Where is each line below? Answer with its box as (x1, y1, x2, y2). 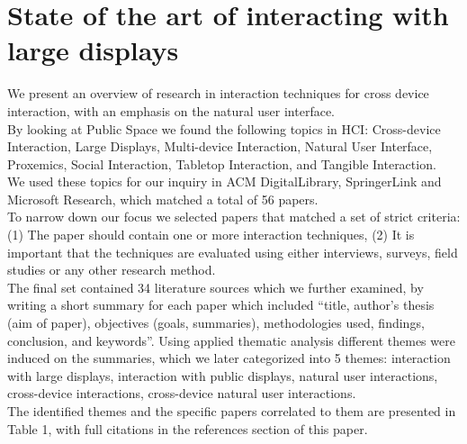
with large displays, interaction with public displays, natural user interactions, (7, 366, 438, 385)
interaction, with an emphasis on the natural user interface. (7, 101, 336, 120)
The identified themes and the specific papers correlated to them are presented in (7, 402, 456, 420)
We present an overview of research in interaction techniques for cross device (7, 84, 429, 103)
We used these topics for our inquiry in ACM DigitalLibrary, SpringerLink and (7, 172, 442, 191)
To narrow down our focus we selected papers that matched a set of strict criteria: (7, 207, 461, 226)
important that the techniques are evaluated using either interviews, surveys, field (7, 242, 458, 261)
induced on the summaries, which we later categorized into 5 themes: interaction (7, 349, 451, 367)
